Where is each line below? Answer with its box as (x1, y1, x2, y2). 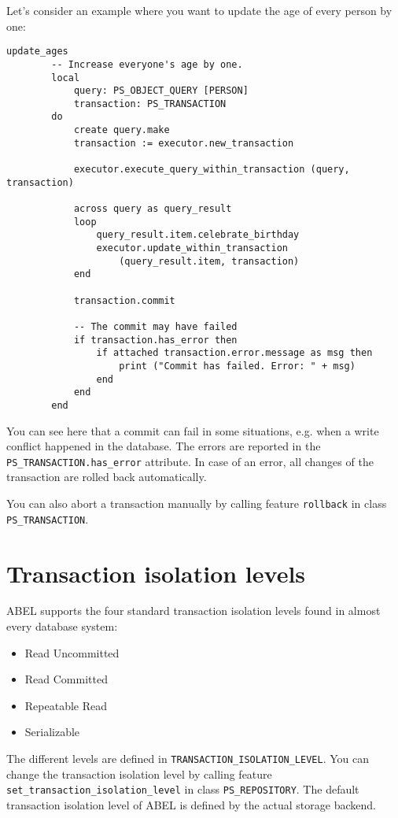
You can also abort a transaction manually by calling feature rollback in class (6, 495, 387, 511)
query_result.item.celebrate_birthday (96, 229, 300, 241)
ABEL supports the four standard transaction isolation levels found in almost (6, 602, 381, 619)
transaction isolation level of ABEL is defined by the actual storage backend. (6, 796, 376, 812)
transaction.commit (73, 294, 175, 306)
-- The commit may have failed (73, 320, 238, 332)
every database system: (6, 618, 118, 635)
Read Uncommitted (24, 644, 120, 661)
